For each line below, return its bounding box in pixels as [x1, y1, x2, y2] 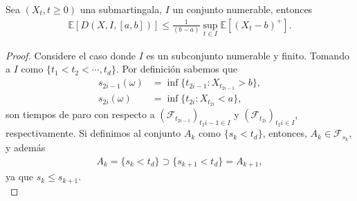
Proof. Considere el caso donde [6, 48, 136, 62]
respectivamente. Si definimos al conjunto [6, 126, 181, 140]
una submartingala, [80, 2, 163, 16]
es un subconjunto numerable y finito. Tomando [146, 48, 349, 62]
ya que [6, 169, 34, 184]
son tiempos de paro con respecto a [6, 107, 155, 122]
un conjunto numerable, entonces [172, 2, 313, 16]
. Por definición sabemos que [116, 61, 237, 76]
